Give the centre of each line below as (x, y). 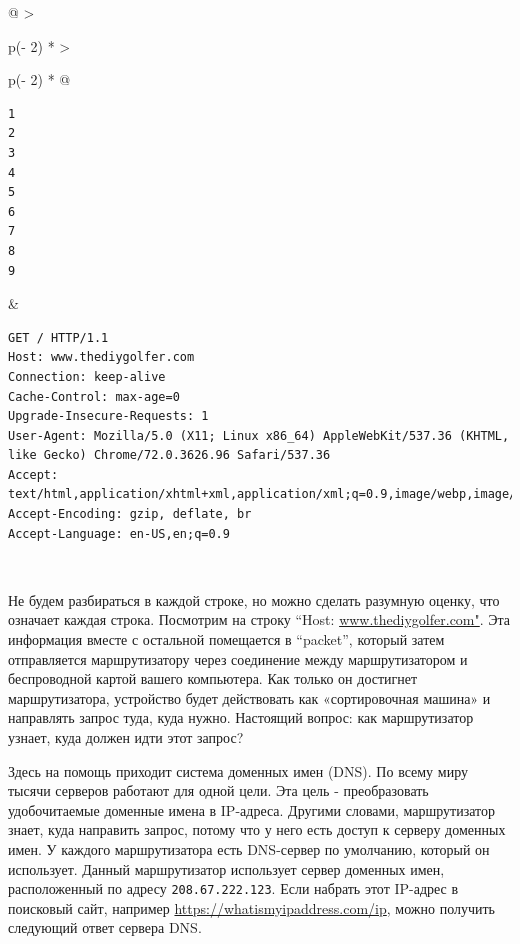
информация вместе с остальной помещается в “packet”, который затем (226, 639)
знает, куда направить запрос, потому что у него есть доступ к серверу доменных (257, 829)
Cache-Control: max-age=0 (94, 396)
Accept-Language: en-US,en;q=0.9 (119, 533)
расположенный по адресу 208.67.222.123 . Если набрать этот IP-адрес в (233, 888)
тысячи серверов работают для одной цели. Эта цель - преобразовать (218, 790)
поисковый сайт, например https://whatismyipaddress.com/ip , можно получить (252, 907)
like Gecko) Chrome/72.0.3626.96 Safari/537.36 (169, 455)
